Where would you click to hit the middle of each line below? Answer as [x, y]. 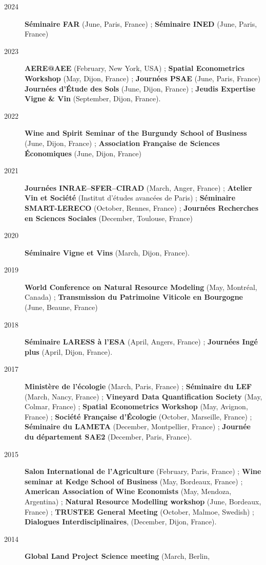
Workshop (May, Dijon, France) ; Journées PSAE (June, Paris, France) [143, 78]
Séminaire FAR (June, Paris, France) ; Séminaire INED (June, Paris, [141, 23]
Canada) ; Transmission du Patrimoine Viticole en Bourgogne [134, 297]
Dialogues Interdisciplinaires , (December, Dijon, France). [121, 522]
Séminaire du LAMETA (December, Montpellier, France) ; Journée [138, 426]
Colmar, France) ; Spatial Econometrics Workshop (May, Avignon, [136, 406]
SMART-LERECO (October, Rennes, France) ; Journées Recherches [142, 207]
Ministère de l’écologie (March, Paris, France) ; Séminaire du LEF [138, 386]
